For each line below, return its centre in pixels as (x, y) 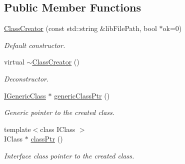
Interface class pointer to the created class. (69, 155)
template (17, 129)
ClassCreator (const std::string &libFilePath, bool (80, 28)
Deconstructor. (26, 78)
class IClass (58, 129)
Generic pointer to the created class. (59, 112)
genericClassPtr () (82, 95)
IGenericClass (25, 95)
